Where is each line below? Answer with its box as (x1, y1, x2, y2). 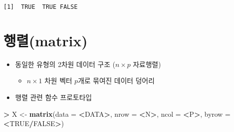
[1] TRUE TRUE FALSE (3, 3, 78, 10)
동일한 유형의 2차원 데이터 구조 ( (15, 59, 115, 69)
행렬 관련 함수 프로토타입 (15, 92, 92, 102)
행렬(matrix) (3, 30, 88, 50)
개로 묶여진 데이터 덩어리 (78, 75, 155, 86)
